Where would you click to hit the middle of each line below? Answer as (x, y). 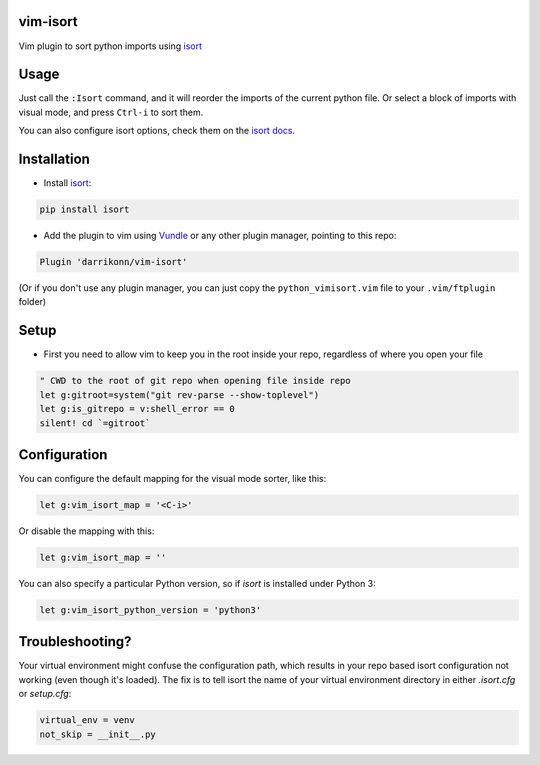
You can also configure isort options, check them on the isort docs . (157, 131)
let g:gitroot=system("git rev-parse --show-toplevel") (179, 394)
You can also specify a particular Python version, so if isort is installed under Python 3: (197, 583)
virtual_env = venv (87, 720)
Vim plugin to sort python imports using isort (110, 46)
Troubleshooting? (75, 641)
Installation (54, 159)
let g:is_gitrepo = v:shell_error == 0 (137, 409)
